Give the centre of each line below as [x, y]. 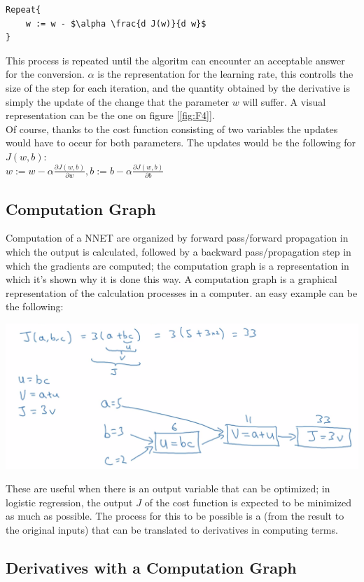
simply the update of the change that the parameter [118, 101]
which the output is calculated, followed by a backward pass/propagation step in [178, 252]
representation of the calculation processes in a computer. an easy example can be [182, 292]
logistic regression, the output [69, 502]
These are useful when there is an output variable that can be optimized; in [168, 489]
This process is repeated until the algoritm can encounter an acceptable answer [175, 60]
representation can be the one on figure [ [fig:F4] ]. [110, 115]
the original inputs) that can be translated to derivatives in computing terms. [172, 530]
